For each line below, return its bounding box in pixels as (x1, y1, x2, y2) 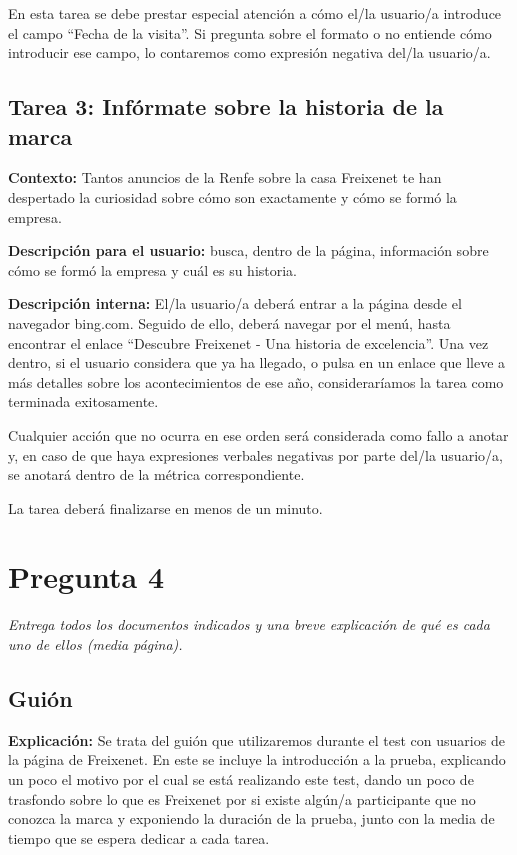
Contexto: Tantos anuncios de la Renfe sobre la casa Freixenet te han (8, 167, 442, 188)
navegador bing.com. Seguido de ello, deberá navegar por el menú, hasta (8, 312, 451, 333)
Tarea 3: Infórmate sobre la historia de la (8, 91, 444, 122)
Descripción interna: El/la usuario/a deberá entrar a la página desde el (8, 293, 462, 314)
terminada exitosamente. (8, 391, 159, 412)
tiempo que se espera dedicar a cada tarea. (8, 827, 270, 848)
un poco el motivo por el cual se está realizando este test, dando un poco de (8, 768, 474, 789)
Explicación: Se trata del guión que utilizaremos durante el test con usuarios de (8, 729, 505, 750)
